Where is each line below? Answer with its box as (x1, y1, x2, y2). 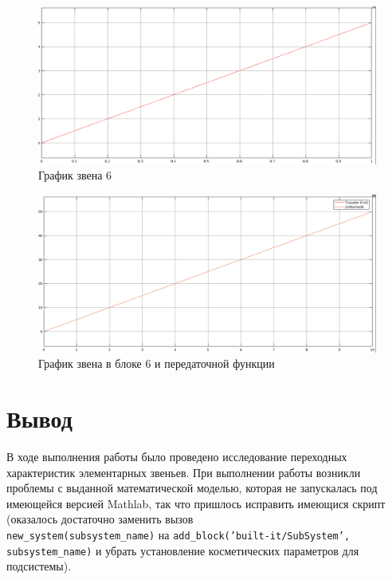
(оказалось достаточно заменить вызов (6, 511, 194, 527)
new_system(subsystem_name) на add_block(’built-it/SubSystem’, (6, 527, 351, 543)
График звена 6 (38, 167, 112, 183)
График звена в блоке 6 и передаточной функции (38, 355, 275, 372)
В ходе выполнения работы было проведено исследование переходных (6, 448, 347, 465)
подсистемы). (6, 558, 72, 574)
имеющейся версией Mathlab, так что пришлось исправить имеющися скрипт (6, 495, 386, 511)
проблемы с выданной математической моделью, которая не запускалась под (6, 479, 378, 496)
